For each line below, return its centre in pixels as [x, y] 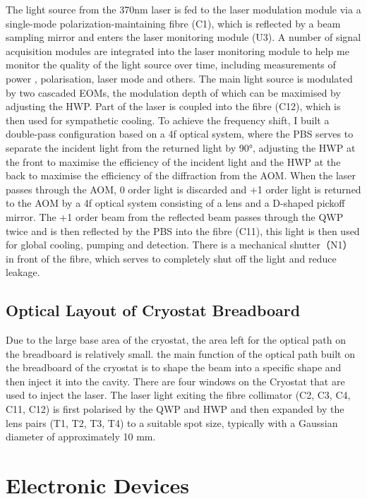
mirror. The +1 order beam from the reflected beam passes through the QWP [175, 216]
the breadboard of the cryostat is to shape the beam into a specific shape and [174, 367]
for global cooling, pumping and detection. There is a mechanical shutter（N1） [179, 245]
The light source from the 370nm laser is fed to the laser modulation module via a [183, 9]
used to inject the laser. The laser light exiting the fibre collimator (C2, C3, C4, [178, 395]
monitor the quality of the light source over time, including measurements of [171, 65]
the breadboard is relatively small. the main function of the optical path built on [180, 353]
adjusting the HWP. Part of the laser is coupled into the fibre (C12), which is [173, 106]
